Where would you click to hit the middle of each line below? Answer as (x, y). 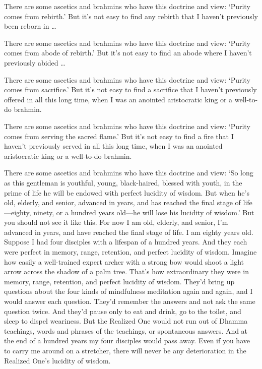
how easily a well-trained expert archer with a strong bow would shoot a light (124, 261)
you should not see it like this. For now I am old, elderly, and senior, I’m (116, 222)
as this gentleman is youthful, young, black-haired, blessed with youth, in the (123, 182)
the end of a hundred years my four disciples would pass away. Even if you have (127, 341)
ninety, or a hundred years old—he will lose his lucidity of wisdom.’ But (144, 212)
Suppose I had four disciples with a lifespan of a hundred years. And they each (126, 242)
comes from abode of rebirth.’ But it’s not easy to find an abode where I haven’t (128, 53)
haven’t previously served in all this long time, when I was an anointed (113, 146)
